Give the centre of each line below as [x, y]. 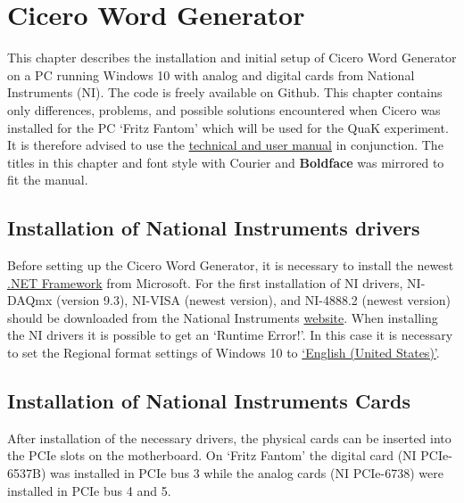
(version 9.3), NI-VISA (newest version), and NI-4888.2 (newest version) [253, 300]
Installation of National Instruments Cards [209, 401]
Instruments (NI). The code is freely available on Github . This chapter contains [225, 92]
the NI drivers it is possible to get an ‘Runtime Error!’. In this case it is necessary [230, 335]
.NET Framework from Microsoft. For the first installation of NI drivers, [205, 282]
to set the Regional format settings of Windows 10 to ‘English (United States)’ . [224, 353]
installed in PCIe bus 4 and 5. [89, 490]
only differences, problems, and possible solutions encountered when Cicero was [224, 109]
